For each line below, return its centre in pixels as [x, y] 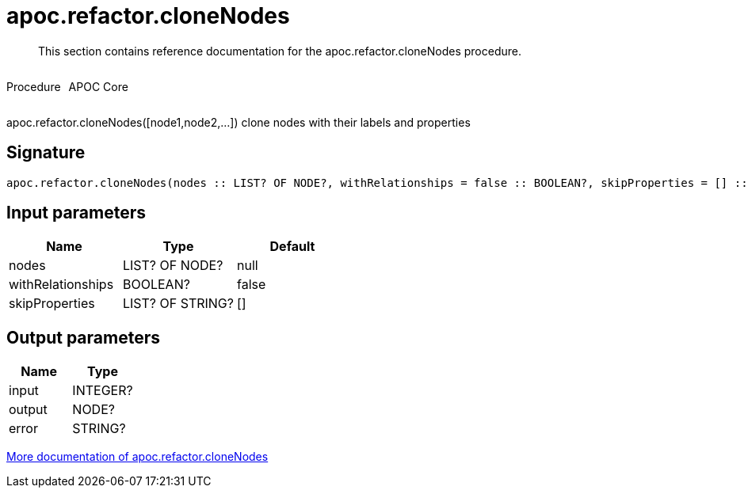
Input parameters [76, 213]
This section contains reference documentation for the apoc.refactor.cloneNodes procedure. [280, 51]
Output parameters [83, 337]
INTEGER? [103, 391]
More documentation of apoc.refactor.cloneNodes [137, 457]
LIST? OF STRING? [178, 304]
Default [292, 247]
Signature [46, 153]
